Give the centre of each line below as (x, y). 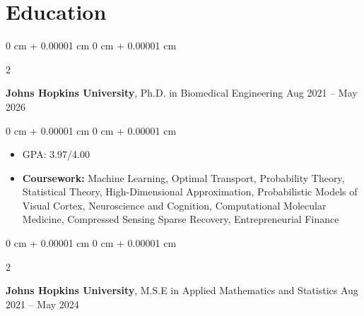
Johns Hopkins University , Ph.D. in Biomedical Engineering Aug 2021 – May (182, 93)
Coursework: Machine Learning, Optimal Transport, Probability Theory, (183, 177)
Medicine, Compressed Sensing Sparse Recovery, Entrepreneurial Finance (181, 219)
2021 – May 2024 (42, 304)
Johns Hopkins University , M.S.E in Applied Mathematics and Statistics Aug (182, 290)
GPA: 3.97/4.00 (56, 154)
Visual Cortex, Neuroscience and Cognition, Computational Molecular (174, 205)
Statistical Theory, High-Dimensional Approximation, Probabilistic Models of (190, 192)
